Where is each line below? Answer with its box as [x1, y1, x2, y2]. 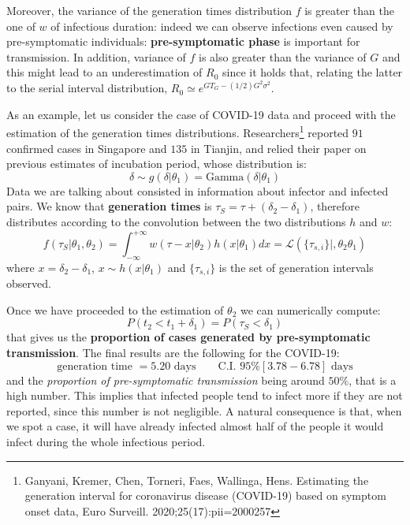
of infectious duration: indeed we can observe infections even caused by [50, 17, 393, 34]
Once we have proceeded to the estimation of [6, 301, 224, 318]
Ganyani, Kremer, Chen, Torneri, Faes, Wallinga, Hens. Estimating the [24, 471, 369, 488]
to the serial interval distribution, [6, 80, 168, 96]
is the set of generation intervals [218, 259, 374, 275]
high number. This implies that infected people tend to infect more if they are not [6, 387, 403, 404]
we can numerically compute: [240, 301, 381, 318]
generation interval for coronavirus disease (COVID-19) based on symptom [24, 487, 386, 504]
